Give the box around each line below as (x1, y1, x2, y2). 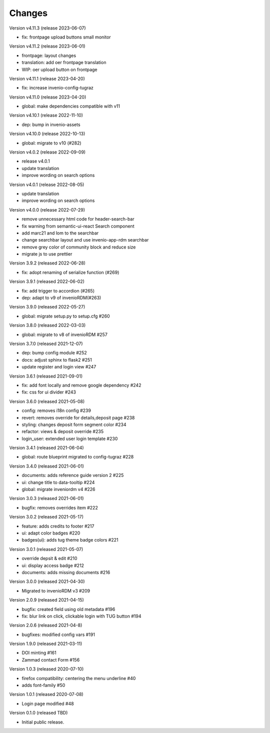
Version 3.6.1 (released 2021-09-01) (9, 373, 82, 379)
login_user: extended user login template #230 (21, 435, 118, 441)
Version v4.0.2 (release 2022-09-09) (9, 149, 86, 155)
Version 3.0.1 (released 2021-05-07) (9, 546, 83, 552)
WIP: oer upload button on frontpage (21, 66, 97, 72)
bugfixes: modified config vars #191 (21, 631, 95, 637)
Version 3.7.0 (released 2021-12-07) (9, 340, 83, 346)
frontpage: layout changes (21, 52, 76, 58)
